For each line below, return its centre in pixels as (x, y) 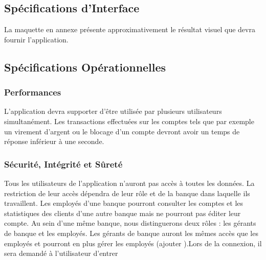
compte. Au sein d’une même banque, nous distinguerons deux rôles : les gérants (130, 223)
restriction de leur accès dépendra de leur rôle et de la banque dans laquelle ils (127, 193)
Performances (33, 92)
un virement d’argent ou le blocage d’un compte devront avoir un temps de (122, 131)
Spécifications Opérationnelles (85, 67)
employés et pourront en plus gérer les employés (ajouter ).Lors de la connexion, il (133, 243)
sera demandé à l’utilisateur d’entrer (61, 253)
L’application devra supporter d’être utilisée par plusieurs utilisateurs (113, 111)
